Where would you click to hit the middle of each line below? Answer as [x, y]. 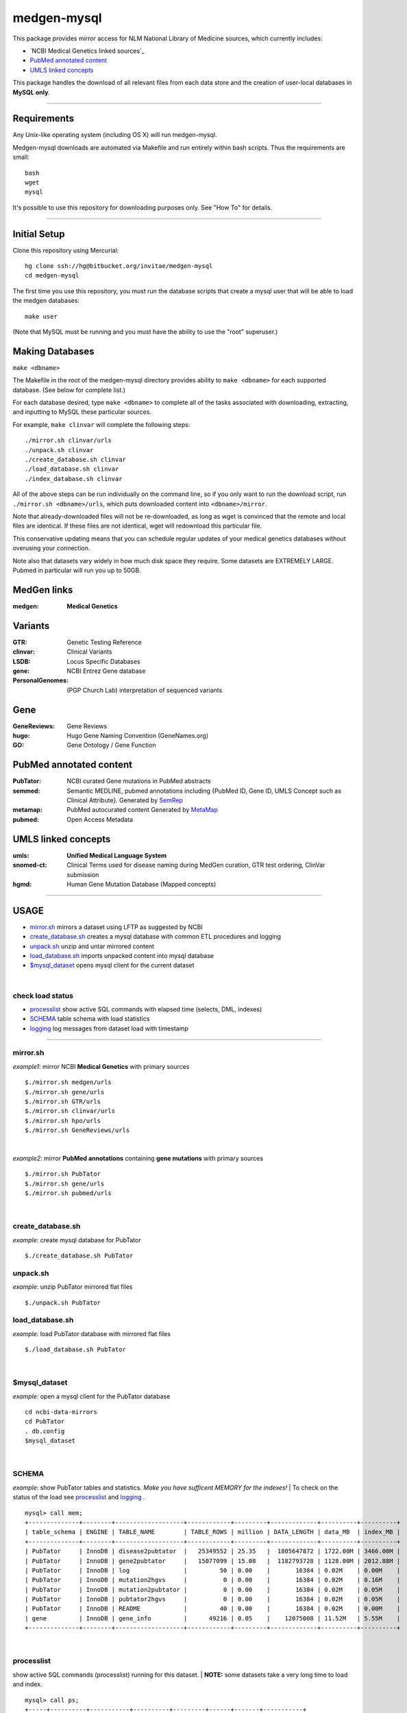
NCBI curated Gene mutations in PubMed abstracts [139, 781]
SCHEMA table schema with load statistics [90, 1019]
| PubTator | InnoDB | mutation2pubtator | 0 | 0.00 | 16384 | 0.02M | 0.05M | [213, 1589]
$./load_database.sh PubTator [76, 1350]
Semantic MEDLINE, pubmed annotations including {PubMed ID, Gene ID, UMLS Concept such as [204, 791]
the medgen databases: [46, 301]
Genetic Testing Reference [104, 642]
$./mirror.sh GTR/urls [63, 1102]
